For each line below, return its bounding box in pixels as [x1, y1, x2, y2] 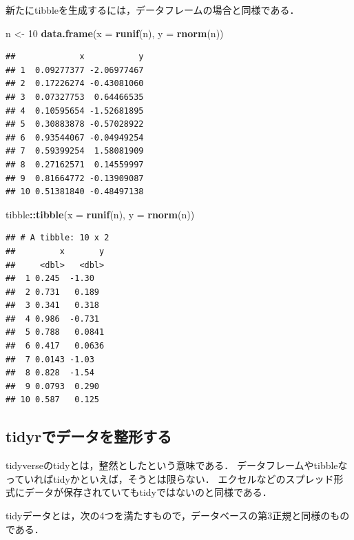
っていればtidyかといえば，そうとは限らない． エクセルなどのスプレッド [6, 471, 334, 486]
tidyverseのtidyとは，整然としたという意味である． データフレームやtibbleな [6, 458, 348, 473]
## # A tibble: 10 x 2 [6, 233, 110, 243]
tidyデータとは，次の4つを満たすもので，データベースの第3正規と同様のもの [6, 508, 350, 523]
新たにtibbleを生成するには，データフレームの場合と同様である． [6, 3, 300, 17]
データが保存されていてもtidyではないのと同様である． [24, 485, 272, 499]
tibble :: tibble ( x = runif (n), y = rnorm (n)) [6, 207, 195, 221]
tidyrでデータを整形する [6, 426, 172, 447]
